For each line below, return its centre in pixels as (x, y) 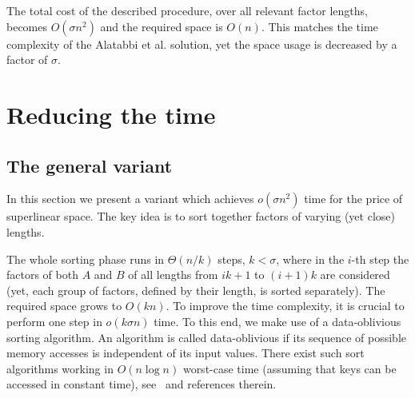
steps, (231, 259)
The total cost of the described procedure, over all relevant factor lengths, (187, 10)
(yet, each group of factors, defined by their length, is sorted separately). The (196, 290)
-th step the (380, 259)
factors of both (42, 275)
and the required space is (162, 26)
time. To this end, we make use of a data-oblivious (277, 321)
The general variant (90, 165)
